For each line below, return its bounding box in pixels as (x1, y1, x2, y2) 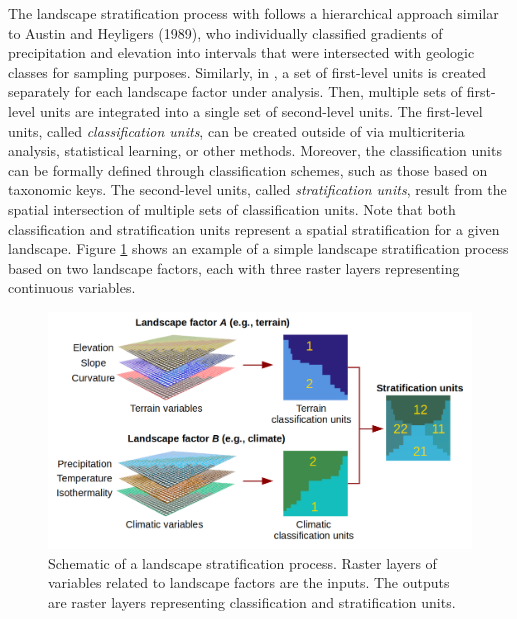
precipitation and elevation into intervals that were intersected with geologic (8, 42, 475, 63)
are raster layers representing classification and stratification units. (48, 591, 456, 612)
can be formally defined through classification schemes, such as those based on (8, 159, 488, 180)
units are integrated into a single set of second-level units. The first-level (39, 100, 483, 121)
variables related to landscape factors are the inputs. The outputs (48, 572, 450, 593)
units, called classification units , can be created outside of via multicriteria (8, 120, 465, 141)
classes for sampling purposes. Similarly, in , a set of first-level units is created (8, 61, 487, 82)
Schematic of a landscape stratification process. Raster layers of (48, 552, 437, 573)
